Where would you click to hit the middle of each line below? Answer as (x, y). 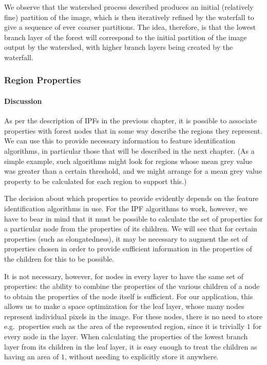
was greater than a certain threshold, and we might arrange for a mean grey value (133, 171)
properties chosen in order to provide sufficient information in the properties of (128, 249)
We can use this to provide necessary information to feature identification (120, 141)
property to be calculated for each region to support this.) (96, 181)
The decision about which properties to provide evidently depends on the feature (131, 198)
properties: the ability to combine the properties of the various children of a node (132, 286)
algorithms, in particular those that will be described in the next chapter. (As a (129, 150)
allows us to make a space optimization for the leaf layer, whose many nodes (124, 306)
